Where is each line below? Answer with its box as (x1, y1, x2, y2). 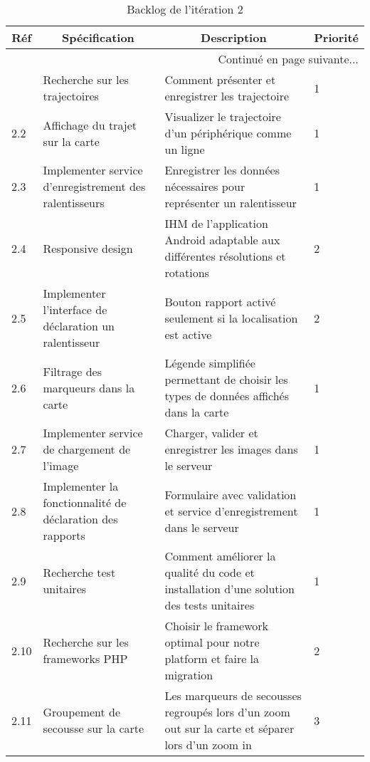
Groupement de (43, 704, 121, 720)
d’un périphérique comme (164, 125, 292, 141)
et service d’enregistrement (164, 502, 298, 519)
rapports (43, 527, 85, 543)
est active (164, 325, 212, 343)
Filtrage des (43, 362, 102, 380)
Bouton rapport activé (164, 293, 276, 310)
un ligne (164, 141, 205, 157)
